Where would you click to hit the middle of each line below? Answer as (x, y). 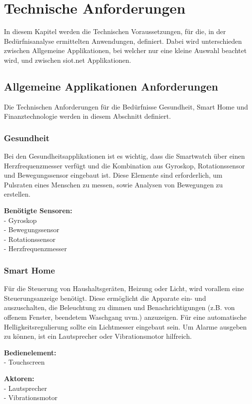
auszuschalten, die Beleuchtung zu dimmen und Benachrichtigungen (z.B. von (119, 307)
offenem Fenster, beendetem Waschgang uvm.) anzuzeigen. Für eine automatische (125, 317)
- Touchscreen (25, 362)
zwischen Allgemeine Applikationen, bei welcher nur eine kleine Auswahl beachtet (125, 50)
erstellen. (17, 194)
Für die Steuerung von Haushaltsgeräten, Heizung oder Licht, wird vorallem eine (124, 288)
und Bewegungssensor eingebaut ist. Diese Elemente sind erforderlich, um (113, 175)
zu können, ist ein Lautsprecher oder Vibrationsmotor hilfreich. (98, 336)
